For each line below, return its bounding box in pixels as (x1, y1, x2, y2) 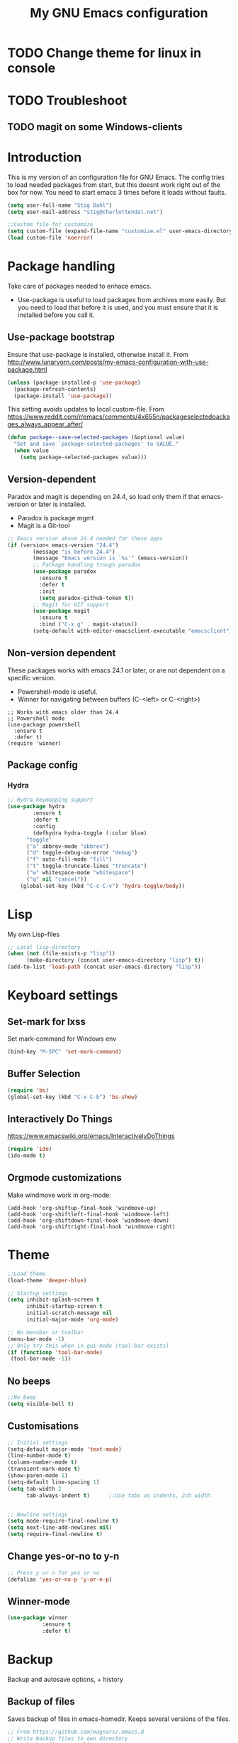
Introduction (7, 149, 82, 165)
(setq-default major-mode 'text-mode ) (7, 1445, 122, 1453)
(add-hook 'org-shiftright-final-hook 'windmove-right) (7, 1223, 176, 1230)
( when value (13, 447, 50, 454)
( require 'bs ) (7, 1086, 50, 1094)
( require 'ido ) (7, 1146, 52, 1153)
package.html (7, 365, 47, 374)
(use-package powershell (7, 721, 81, 728)
